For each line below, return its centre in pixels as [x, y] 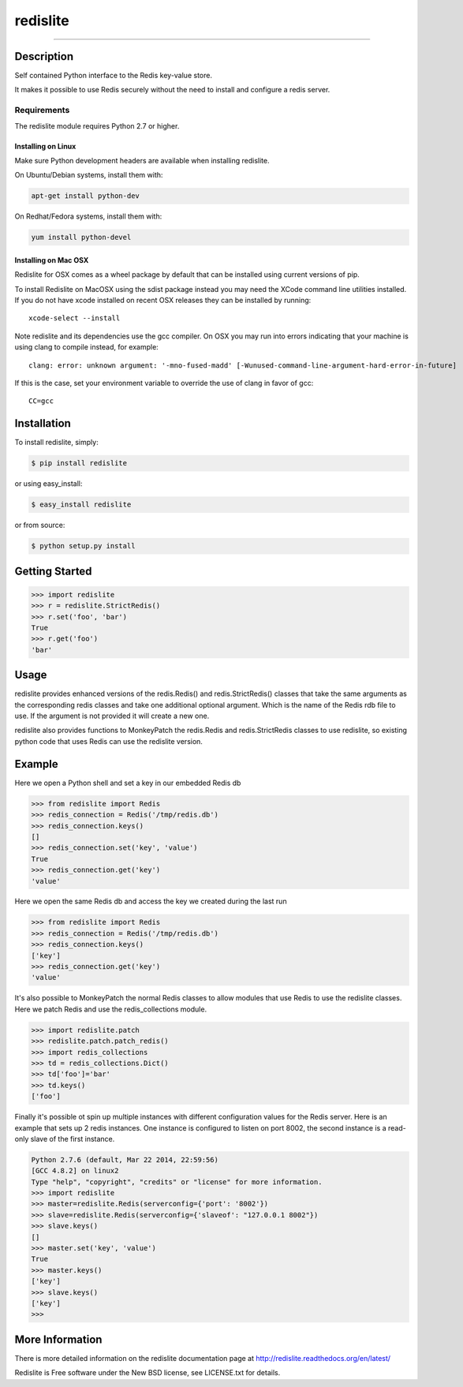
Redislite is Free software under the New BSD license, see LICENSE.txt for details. [147, 1373]
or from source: [40, 525]
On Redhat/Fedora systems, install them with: [88, 216]
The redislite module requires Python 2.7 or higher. [97, 125]
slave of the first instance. [73, 1138]
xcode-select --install [75, 318]
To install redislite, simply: [56, 443]
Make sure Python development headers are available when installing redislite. [142, 160]
